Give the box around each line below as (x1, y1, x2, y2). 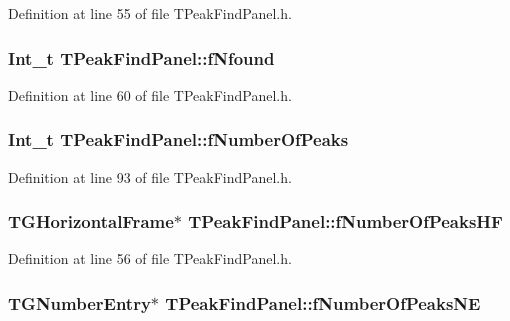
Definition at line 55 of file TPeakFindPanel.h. (8, 3, 292, 23)
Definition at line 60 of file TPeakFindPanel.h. (8, 84, 292, 105)
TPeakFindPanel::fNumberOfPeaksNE (165, 290, 481, 315)
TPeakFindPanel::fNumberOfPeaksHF (188, 209, 503, 234)
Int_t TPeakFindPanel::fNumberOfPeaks (8, 127, 349, 152)
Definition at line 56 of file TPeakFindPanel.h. (8, 248, 292, 269)
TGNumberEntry (8, 290, 151, 315)
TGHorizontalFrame (8, 209, 174, 234)
